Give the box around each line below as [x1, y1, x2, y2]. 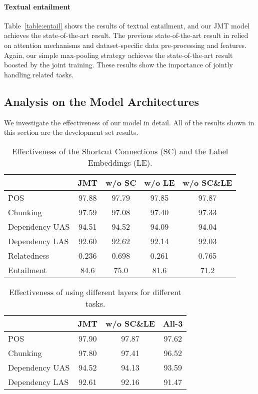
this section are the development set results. [4, 127, 138, 137]
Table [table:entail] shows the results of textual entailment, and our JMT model [4, 20, 249, 30]
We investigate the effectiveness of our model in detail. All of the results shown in [4, 117, 254, 127]
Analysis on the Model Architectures [4, 93, 199, 109]
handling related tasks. [4, 69, 74, 79]
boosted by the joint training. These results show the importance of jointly [4, 59, 233, 70]
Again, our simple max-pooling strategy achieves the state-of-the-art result [4, 49, 233, 60]
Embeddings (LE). [87, 156, 152, 168]
